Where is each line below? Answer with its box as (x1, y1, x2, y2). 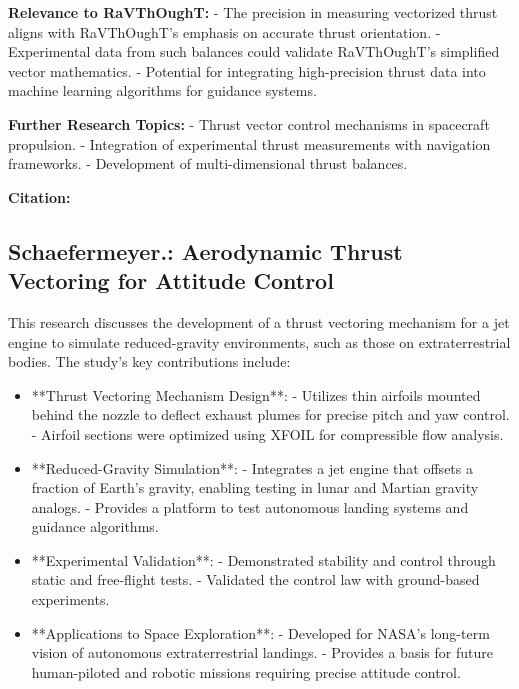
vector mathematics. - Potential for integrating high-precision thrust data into (8, 60, 486, 81)
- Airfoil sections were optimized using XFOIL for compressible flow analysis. (31, 423, 504, 444)
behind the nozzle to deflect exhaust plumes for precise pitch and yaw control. (31, 404, 510, 425)
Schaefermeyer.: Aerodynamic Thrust (8, 235, 403, 266)
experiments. (31, 589, 110, 610)
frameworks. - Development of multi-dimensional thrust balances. (8, 153, 408, 174)
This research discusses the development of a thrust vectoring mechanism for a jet (8, 311, 510, 332)
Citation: (8, 186, 71, 207)
